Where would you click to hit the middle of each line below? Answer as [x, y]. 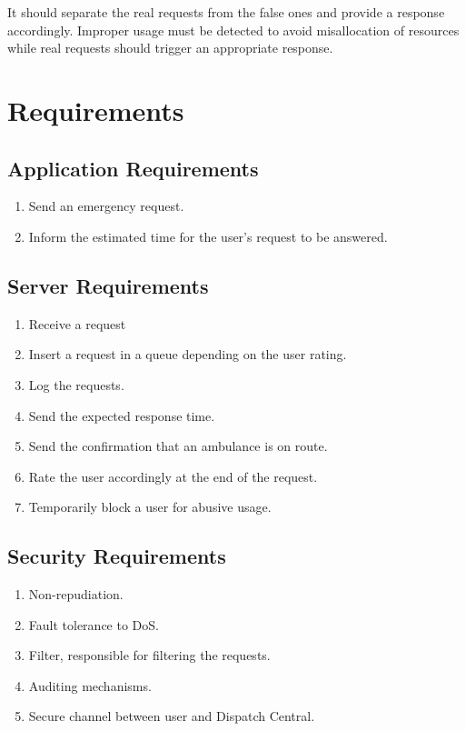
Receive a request [77, 323]
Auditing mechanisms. [90, 685]
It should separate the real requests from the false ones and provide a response [226, 12]
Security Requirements [117, 556]
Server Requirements [108, 285]
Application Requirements [133, 168]
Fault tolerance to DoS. [94, 624]
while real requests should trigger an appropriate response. [170, 48]
